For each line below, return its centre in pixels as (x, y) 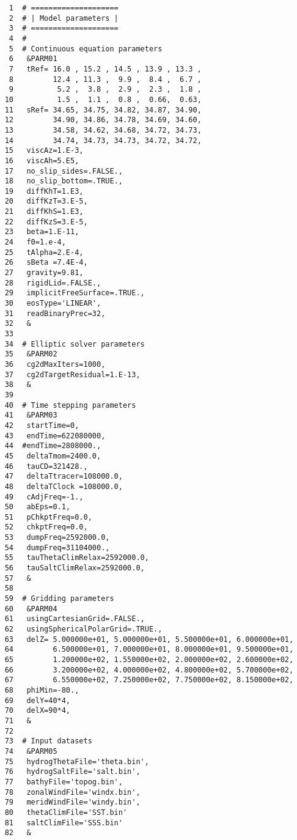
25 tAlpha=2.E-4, (44, 252)
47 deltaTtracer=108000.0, (64, 477)
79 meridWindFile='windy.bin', (72, 802)
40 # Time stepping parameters (70, 405)
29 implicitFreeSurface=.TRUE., (75, 293)
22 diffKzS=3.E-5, (46, 222)
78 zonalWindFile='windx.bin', (72, 792)
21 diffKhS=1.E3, (44, 212)
